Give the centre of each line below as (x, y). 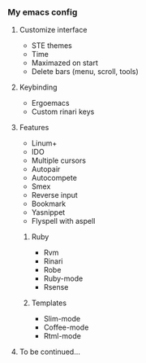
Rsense (56, 287)
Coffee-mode (66, 327)
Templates (49, 303)
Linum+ (44, 143)
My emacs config (43, 12)
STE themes (52, 46)
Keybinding (38, 87)
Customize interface (53, 30)
